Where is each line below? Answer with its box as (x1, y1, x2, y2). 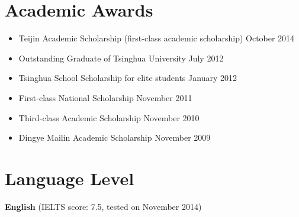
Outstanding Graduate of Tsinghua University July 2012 (18, 51, 224, 64)
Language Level (5, 166, 134, 190)
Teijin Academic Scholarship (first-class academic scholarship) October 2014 (18, 32, 295, 44)
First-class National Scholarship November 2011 (18, 91, 192, 103)
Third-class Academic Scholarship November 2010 (18, 111, 200, 124)
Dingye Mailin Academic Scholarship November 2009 (18, 131, 211, 144)
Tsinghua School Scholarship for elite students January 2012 (18, 72, 237, 84)
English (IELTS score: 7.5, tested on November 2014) (5, 200, 202, 212)
